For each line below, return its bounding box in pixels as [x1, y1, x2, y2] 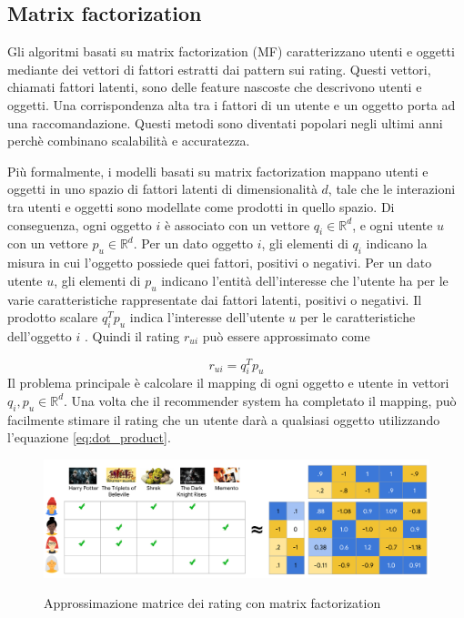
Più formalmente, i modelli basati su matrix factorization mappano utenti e [7, 161, 429, 180]
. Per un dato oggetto [133, 234, 254, 253]
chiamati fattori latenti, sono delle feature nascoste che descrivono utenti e [7, 77, 422, 96]
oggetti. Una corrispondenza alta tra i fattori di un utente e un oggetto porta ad [7, 95, 456, 114]
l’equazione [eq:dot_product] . [7, 428, 171, 447]
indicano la [366, 234, 428, 253]
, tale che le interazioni [328, 179, 456, 198]
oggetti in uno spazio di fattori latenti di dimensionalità [7, 179, 318, 198]
